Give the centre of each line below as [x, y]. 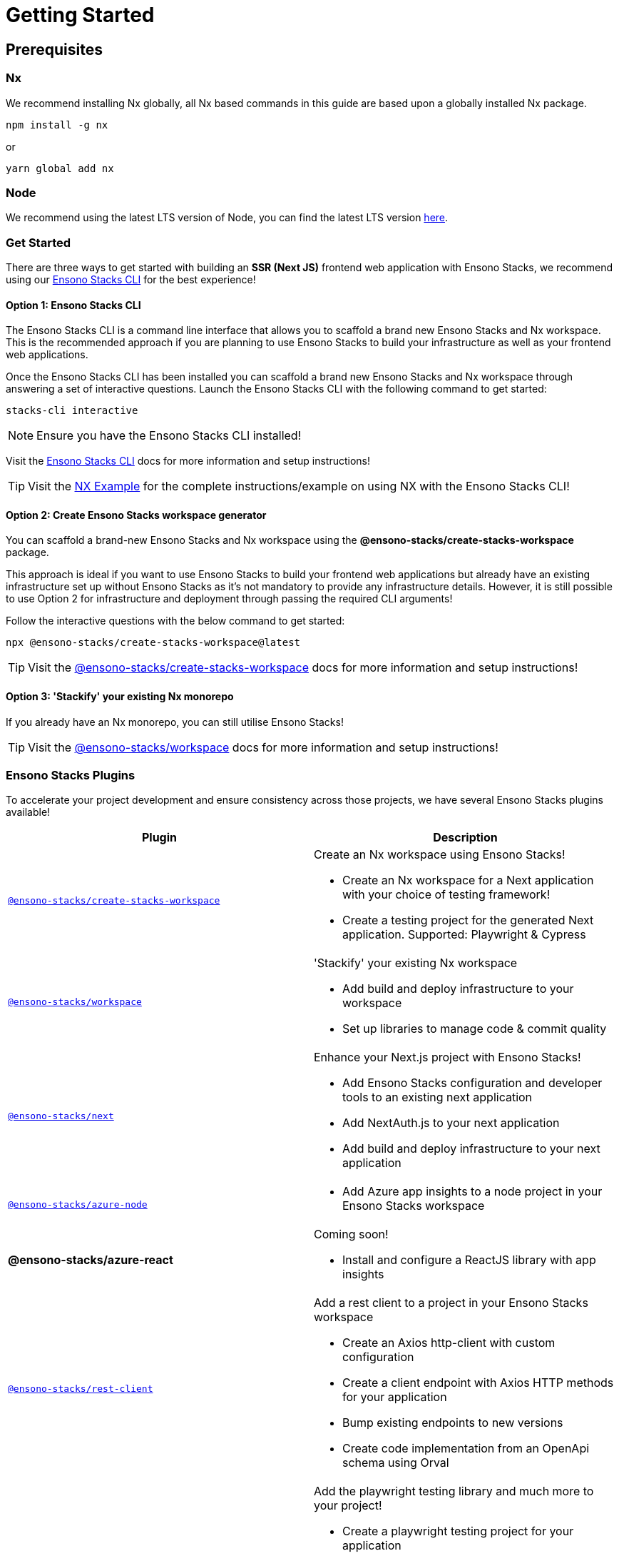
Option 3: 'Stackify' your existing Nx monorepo [120, 697]
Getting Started [80, 15]
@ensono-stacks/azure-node [78, 1204]
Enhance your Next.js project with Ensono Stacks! [447, 1057]
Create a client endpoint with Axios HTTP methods [478, 1383]
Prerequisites [54, 49]
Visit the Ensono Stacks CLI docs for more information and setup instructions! [188, 461]
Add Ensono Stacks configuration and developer [472, 1083]
